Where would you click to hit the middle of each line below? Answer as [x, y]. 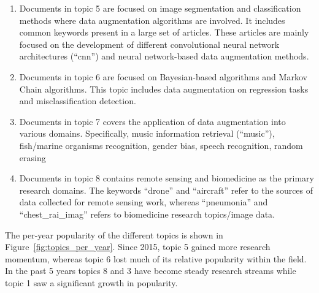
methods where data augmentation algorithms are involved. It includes [152, 20]
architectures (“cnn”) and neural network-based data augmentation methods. [164, 56]
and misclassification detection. [78, 101]
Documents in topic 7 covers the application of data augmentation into [152, 121]
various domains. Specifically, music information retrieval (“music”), [147, 133]
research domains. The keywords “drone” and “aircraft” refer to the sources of [166, 190]
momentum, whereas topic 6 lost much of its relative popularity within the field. [156, 258]
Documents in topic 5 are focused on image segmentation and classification [160, 8]
